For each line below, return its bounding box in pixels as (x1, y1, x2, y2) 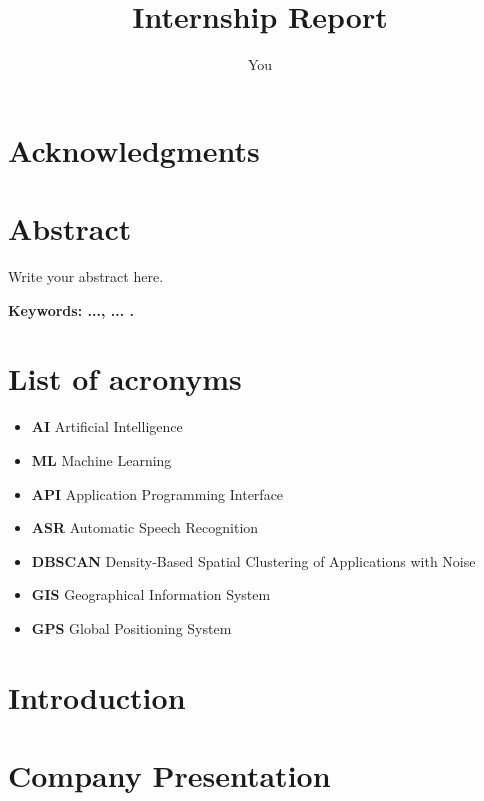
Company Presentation (8, 755, 331, 796)
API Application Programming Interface (31, 483, 284, 504)
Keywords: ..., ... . (8, 299, 134, 320)
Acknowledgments (8, 129, 260, 170)
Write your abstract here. (8, 266, 164, 287)
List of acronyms (8, 358, 242, 399)
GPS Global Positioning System (31, 617, 232, 638)
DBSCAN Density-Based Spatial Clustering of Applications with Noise (31, 550, 476, 571)
